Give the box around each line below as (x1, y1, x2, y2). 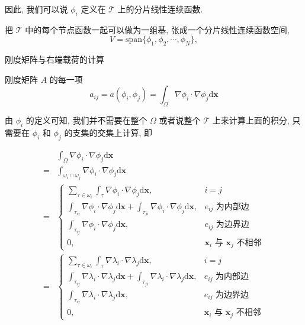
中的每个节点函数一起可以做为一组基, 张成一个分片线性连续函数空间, (25, 23, 290, 35)
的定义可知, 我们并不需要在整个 (25, 114, 147, 126)
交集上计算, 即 (97, 126, 152, 138)
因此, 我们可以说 (5, 3, 68, 15)
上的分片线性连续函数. (117, 3, 203, 15)
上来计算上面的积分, (212, 114, 290, 126)
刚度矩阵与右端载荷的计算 (5, 53, 104, 66)
